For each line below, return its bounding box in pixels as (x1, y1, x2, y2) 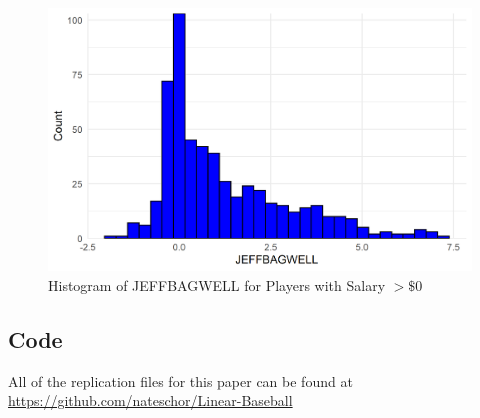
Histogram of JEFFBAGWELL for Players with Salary (48, 274, 386, 295)
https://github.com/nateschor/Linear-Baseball (8, 390, 293, 411)
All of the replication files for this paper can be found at (8, 370, 353, 391)
